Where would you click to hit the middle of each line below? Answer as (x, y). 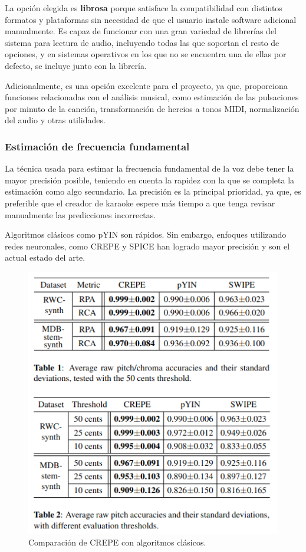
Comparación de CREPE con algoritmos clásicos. (117, 542)
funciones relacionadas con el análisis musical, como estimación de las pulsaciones (152, 97)
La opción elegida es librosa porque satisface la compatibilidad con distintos (144, 8)
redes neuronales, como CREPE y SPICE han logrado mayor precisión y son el (147, 246)
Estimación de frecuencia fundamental (97, 146)
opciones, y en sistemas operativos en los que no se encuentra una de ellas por (146, 54)
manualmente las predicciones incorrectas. (80, 214)
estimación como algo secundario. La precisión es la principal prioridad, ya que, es (153, 191)
